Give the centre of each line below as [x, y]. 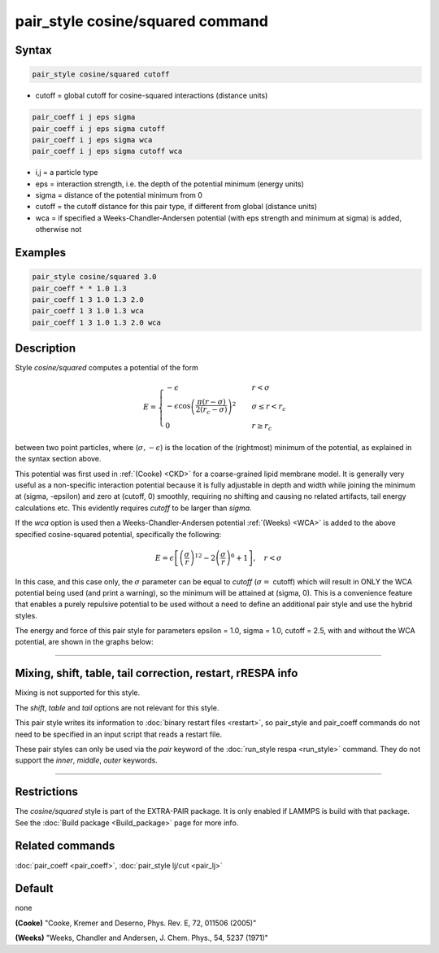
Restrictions [47, 792]
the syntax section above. [58, 459]
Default [34, 888]
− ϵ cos [179, 406]
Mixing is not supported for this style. [78, 693]
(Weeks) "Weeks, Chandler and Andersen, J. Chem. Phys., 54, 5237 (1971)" [141, 938]
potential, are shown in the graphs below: [84, 642]
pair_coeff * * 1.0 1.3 [80, 288]
